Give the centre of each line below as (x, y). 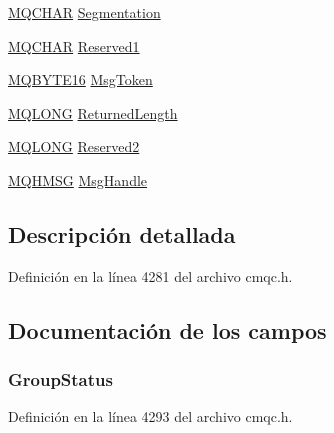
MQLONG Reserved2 (74, 146)
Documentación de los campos (167, 329)
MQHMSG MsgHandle (78, 179)
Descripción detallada (122, 233)
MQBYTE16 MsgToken (80, 79)
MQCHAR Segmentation (84, 12)
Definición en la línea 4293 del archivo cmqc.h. (150, 416)
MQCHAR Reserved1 (74, 45)
